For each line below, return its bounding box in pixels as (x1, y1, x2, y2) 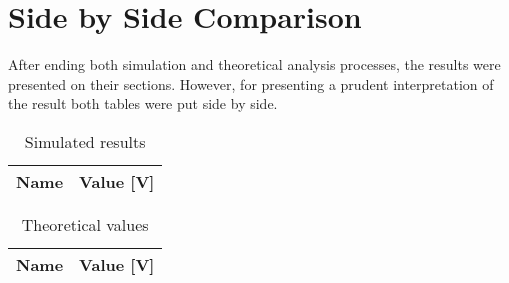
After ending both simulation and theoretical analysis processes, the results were (8, 54, 501, 75)
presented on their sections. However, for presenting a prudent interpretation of (8, 73, 494, 94)
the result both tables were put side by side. (8, 93, 278, 114)
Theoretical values (21, 212, 149, 236)
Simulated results (24, 129, 146, 153)
